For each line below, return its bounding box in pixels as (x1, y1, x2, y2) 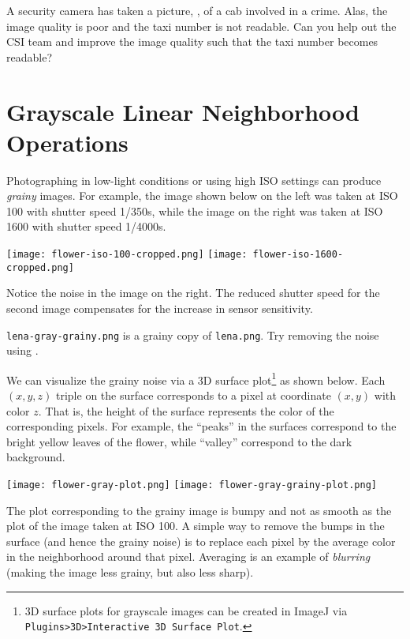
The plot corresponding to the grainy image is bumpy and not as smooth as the (6, 502, 392, 518)
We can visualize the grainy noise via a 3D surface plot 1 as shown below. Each (6, 369, 386, 388)
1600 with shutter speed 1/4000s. (6, 218, 166, 235)
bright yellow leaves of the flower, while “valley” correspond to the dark (6, 433, 352, 449)
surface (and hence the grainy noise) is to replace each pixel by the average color (6, 532, 396, 549)
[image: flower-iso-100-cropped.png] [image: (6, 249, 248, 261)
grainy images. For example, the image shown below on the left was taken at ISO (6, 187, 398, 204)
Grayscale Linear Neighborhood (6, 95, 360, 127)
